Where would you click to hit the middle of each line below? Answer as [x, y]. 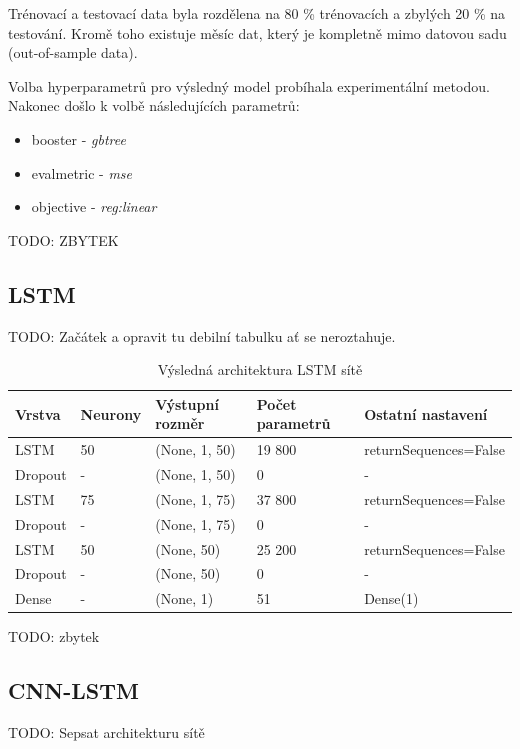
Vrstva [38, 413]
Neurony [111, 413]
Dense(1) [391, 598]
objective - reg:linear [94, 206]
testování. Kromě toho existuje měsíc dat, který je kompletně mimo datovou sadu [257, 32]
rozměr [180, 423]
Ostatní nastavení [426, 413]
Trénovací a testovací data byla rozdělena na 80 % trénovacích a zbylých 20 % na [257, 13]
